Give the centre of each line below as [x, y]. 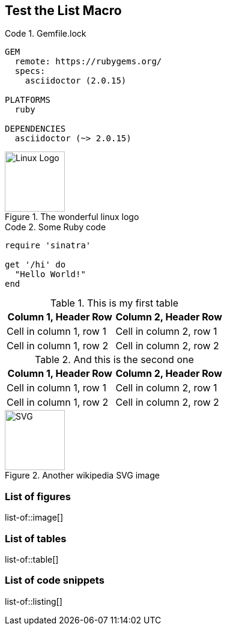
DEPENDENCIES [35, 129]
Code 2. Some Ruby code [56, 227]
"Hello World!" [50, 274]
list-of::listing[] [34, 601]
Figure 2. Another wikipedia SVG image [82, 476]
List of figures [38, 496]
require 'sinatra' [48, 246]
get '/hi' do [35, 265]
